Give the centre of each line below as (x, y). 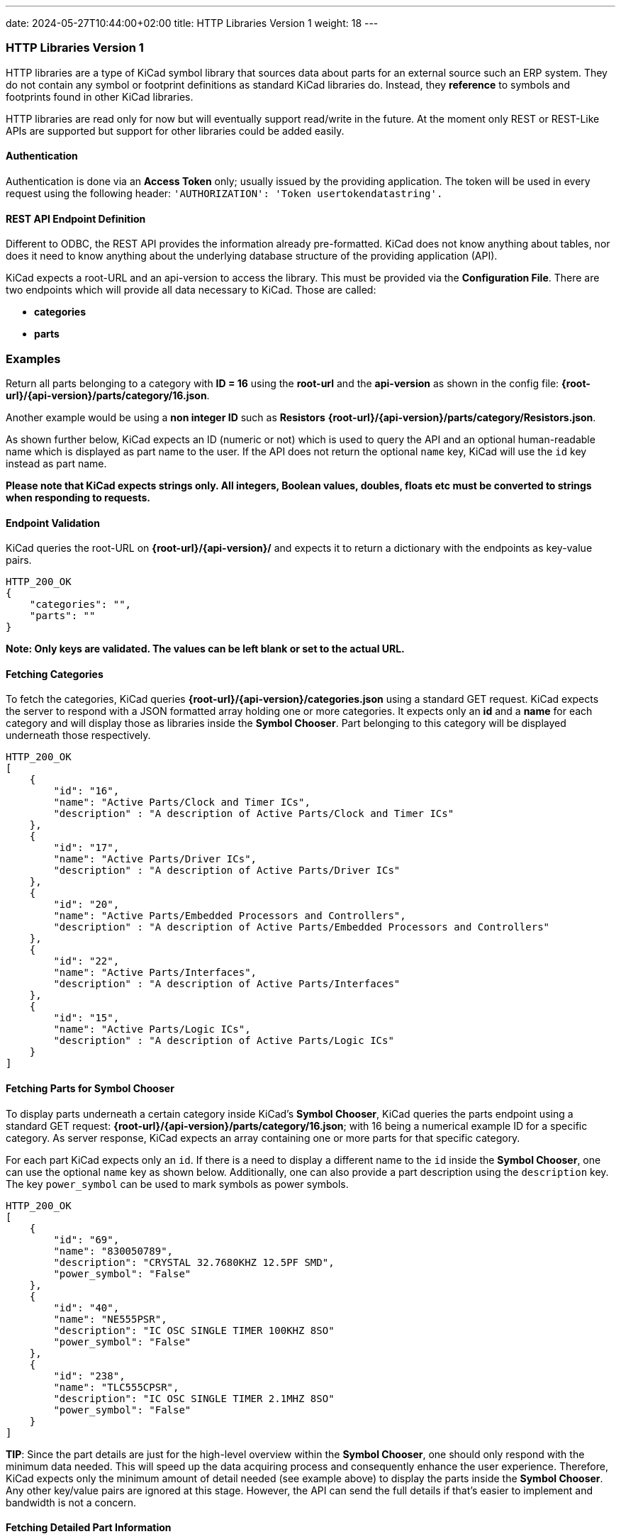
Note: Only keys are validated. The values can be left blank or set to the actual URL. (205, 649)
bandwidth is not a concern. (71, 1502)
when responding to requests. (78, 497)
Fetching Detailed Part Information (89, 1528)
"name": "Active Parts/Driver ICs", (155, 859)
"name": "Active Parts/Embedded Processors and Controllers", (230, 916)
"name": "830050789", (113, 1251)
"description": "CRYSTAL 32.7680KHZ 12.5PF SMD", (194, 1262)
